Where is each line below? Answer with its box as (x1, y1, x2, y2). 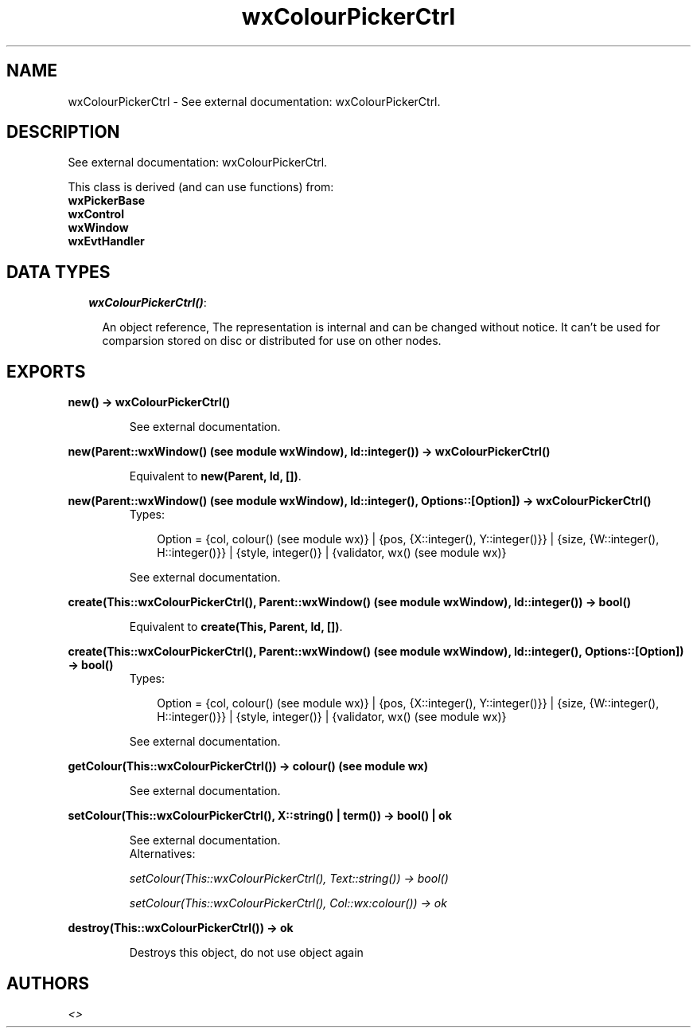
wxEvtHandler (68, 234, 145, 249)
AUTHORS (6, 973, 90, 993)
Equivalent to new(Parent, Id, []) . (129, 469, 302, 484)
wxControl (68, 207, 124, 221)
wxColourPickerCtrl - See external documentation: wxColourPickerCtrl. (68, 94, 441, 108)
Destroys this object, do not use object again (129, 946, 364, 960)
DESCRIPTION (6, 122, 120, 143)
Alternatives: (129, 847, 196, 861)
